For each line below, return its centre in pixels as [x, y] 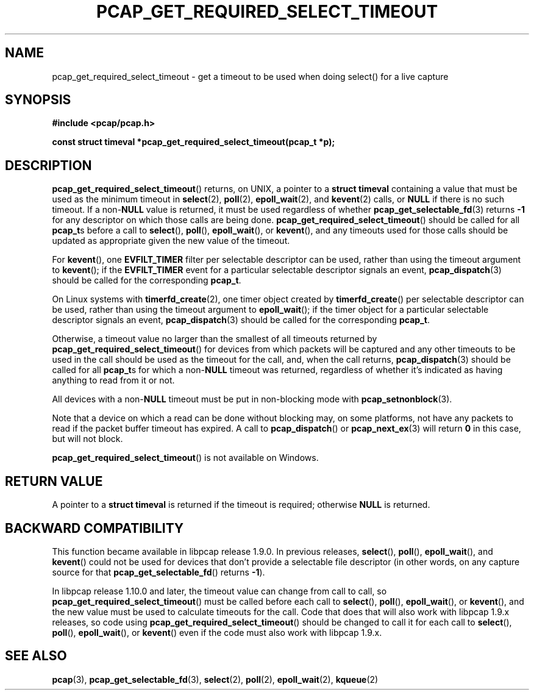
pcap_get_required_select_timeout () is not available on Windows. [185, 458]
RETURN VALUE [54, 481]
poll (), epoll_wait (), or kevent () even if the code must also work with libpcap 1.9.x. [217, 632]
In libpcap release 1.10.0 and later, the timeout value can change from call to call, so [219, 591]
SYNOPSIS [38, 100]
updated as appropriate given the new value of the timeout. [171, 241]
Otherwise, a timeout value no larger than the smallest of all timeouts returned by [215, 339]
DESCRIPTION [48, 165]
